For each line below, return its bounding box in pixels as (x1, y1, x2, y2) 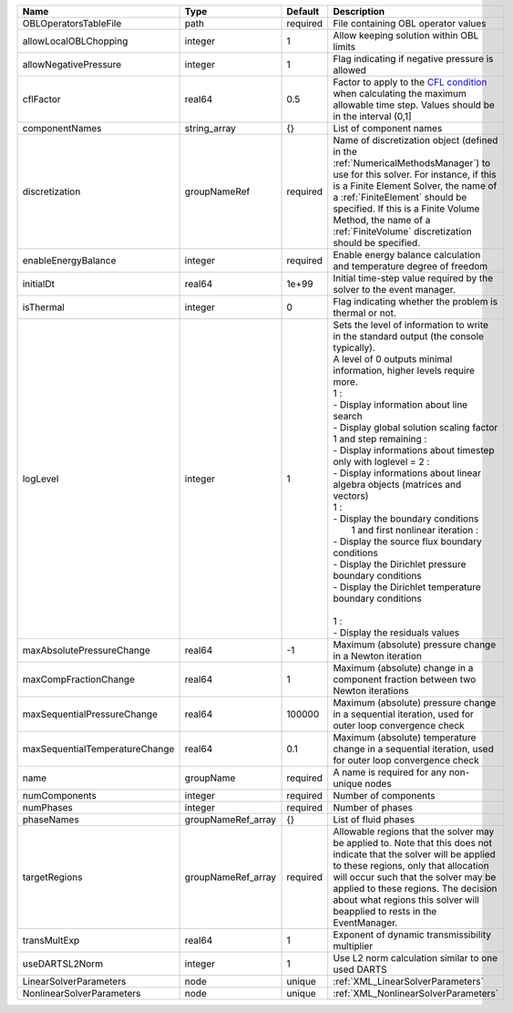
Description (333, 5, 385, 17)
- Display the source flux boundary (333, 535, 483, 547)
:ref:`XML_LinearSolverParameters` (333, 976, 485, 987)
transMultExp (22, 935, 80, 946)
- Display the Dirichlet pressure (333, 558, 467, 570)
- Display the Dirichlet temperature (333, 581, 482, 593)
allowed (333, 64, 366, 77)
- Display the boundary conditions (333, 512, 479, 524)
